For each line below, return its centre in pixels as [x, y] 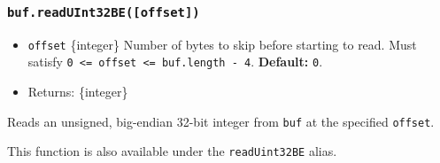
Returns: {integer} [78, 92]
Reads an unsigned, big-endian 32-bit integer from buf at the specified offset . [221, 121]
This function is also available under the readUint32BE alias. [172, 151]
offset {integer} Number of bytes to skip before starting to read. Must [222, 44]
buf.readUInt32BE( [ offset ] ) [104, 12]
